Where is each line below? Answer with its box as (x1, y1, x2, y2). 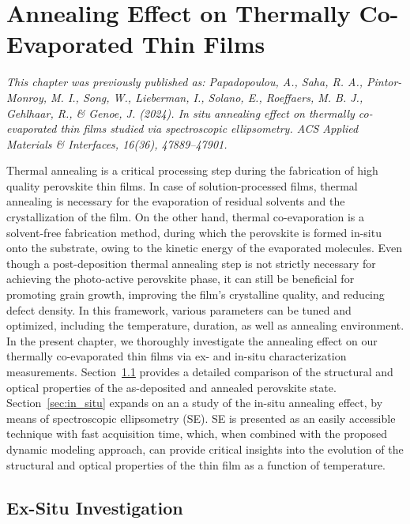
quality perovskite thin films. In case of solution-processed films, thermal (6, 177, 358, 194)
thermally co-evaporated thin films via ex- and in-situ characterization (6, 348, 347, 364)
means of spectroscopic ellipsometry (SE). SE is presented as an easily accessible (6, 409, 396, 426)
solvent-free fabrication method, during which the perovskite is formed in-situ (6, 224, 382, 240)
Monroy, (6, 89, 47, 105)
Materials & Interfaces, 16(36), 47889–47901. (6, 135, 228, 152)
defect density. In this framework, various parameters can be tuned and (6, 301, 352, 318)
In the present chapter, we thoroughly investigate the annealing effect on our (6, 332, 378, 349)
